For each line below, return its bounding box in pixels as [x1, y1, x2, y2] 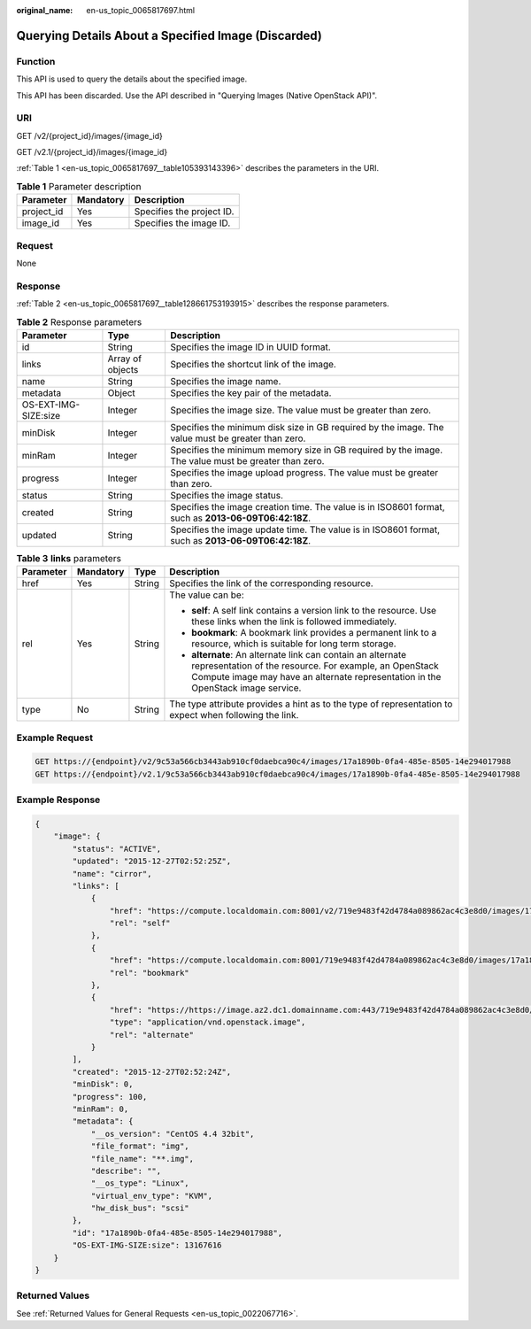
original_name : [16, 5, 73, 15]
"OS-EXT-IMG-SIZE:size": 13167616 [72, 1240, 222, 1250]
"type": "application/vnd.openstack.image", [109, 1017, 306, 1027]
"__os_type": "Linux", [90, 1178, 189, 1188]
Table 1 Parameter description [16, 181, 142, 193]
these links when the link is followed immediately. [191, 615, 397, 628]
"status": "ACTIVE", [72, 844, 162, 854]
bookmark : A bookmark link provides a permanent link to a [191, 627, 437, 639]
